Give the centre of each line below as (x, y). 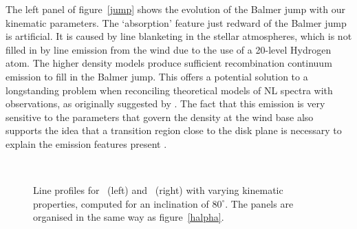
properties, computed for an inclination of (121, 203)
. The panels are (259, 203)
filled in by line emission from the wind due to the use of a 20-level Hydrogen (169, 49)
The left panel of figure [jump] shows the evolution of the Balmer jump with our (176, 9)
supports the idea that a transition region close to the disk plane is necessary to (174, 130)
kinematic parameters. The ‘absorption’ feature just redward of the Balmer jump (176, 22)
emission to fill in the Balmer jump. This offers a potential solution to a (157, 76)
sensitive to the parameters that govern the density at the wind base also (160, 117)
